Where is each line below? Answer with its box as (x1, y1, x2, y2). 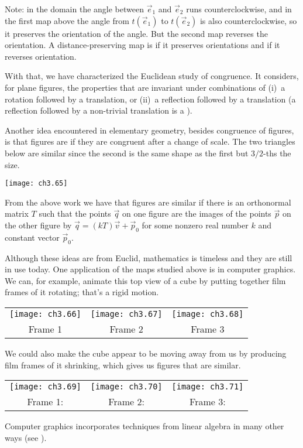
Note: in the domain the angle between (5, 3, 144, 15)
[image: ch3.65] (5, 179, 68, 188)
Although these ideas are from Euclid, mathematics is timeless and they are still (5, 251, 292, 264)
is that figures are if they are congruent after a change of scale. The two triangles (5, 135, 295, 148)
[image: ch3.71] (171, 382, 244, 392)
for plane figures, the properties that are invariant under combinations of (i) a (5, 81, 285, 93)
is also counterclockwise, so (199, 14, 297, 26)
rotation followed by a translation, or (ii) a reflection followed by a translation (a (5, 93, 296, 105)
